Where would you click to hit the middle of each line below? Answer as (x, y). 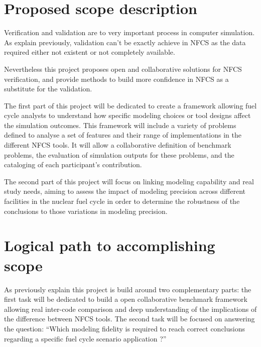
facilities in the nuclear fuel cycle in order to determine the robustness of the (122, 201)
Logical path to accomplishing (110, 245)
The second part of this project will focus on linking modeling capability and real (129, 181)
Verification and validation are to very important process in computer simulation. (129, 32)
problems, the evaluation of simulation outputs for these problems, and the (119, 154)
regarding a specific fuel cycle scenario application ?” (85, 338)
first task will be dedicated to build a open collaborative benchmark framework (126, 299)
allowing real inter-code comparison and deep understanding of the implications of (130, 309)
